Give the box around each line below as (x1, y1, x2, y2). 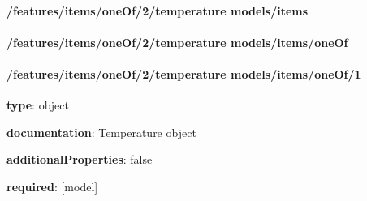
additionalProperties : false (6, 151, 153, 168)
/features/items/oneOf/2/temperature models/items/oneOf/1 (6, 65, 361, 82)
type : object (6, 96, 69, 113)
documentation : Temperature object (6, 123, 196, 140)
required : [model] (6, 177, 98, 195)
